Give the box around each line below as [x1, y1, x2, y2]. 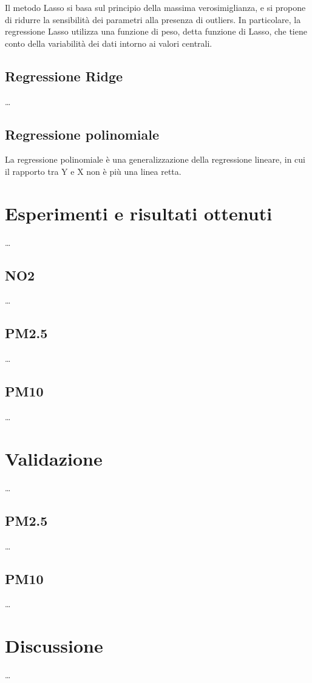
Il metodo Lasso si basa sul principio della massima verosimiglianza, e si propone [5, 1, 306, 13]
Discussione [5, 633, 103, 658]
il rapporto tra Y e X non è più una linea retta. [5, 165, 181, 177]
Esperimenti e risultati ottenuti [5, 200, 273, 225]
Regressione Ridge [5, 66, 123, 85]
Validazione [5, 446, 103, 471]
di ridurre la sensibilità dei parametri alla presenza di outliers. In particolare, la [5, 13, 301, 25]
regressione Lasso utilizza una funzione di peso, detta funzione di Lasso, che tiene [5, 25, 307, 38]
